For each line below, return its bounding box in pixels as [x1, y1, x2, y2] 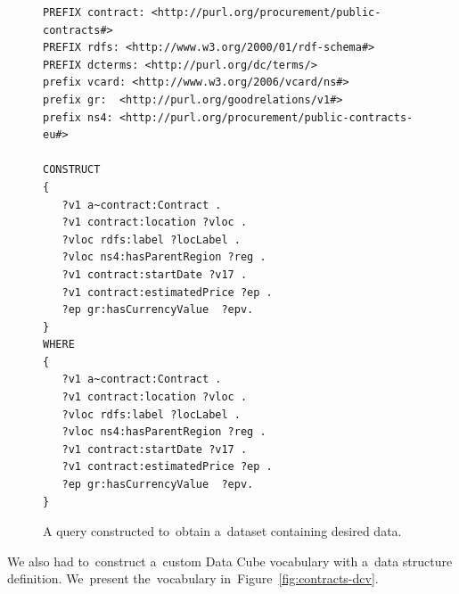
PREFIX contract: [43, 6, 145, 19]
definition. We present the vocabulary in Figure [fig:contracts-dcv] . [7, 569, 379, 588]
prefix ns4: [43, 111, 113, 124]
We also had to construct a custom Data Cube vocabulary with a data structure [7, 551, 453, 570]
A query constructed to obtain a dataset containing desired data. [43, 522, 402, 540]
